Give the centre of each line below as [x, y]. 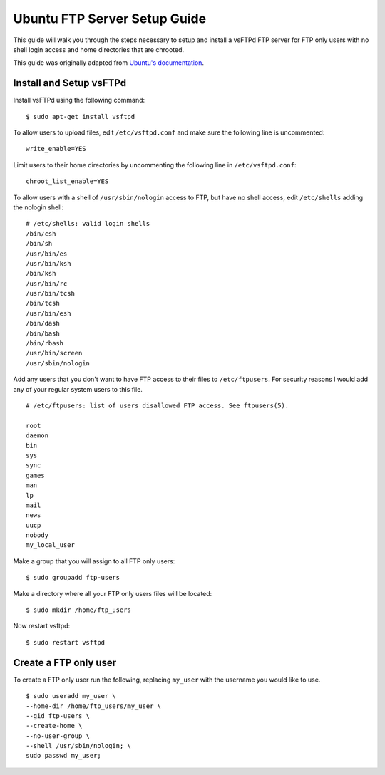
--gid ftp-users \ [58, 716]
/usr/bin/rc [47, 284]
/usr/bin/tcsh [50, 293]
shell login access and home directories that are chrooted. [99, 49]
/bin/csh [41, 234]
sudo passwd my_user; [63, 756]
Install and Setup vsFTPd [70, 83]
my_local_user [50, 545]
